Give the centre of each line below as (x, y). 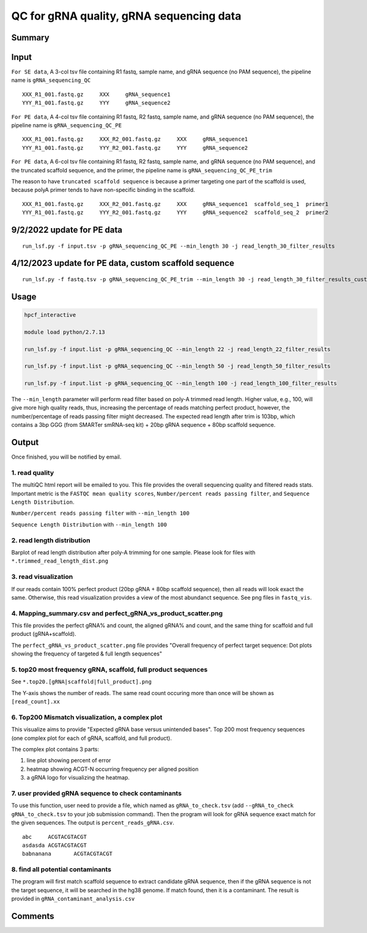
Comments (33, 916)
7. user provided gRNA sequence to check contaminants (96, 794)
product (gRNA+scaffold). (44, 634)
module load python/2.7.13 (65, 332)
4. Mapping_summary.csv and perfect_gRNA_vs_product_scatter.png (117, 613)
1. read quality (33, 473)
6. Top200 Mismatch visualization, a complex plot (87, 717)
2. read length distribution (51, 540)
